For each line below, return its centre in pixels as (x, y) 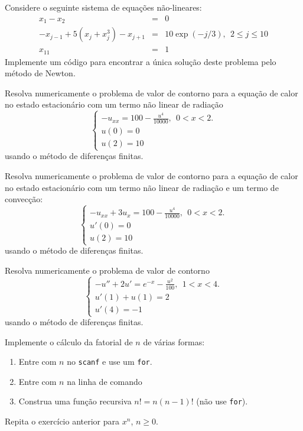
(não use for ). (222, 401)
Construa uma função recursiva (75, 401)
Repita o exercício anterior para (62, 421)
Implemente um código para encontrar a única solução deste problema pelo (141, 61)
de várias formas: (174, 341)
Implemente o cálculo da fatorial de (69, 341)
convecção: (24, 199)
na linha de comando (105, 381)
